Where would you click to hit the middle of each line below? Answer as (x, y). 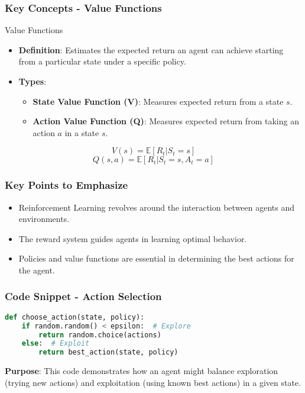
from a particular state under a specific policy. (102, 61)
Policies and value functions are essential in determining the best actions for (156, 258)
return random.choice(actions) (100, 335)
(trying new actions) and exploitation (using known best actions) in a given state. (153, 382)
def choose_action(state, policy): (75, 317)
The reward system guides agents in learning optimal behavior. (133, 238)
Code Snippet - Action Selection (83, 296)
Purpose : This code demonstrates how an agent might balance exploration (142, 371)
